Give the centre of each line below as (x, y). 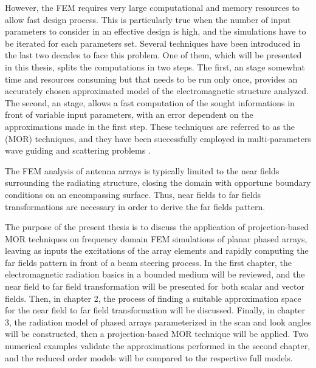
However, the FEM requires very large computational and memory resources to (152, 7)
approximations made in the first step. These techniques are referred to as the (150, 126)
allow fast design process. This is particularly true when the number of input (148, 19)
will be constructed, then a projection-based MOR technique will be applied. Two (157, 334)
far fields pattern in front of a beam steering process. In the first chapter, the (148, 262)
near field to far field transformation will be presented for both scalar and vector (155, 286)
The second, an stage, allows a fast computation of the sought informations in (150, 102)
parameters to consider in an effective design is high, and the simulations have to (156, 31)
